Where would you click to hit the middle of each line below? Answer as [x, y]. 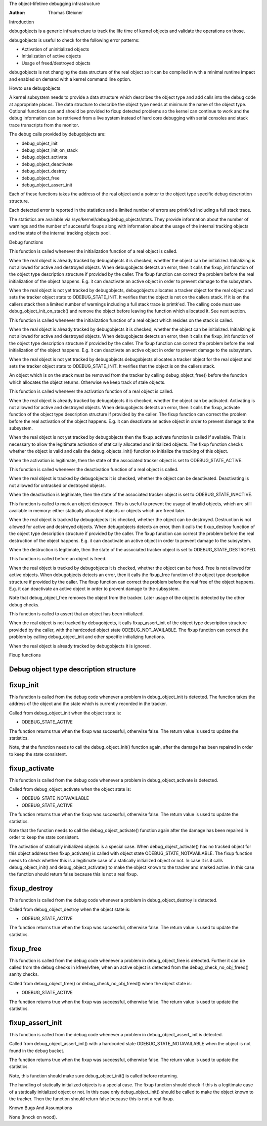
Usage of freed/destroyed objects [56, 63]
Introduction [22, 22]
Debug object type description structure [72, 669]
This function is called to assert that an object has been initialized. [76, 614]
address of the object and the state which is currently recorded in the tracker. [88, 704]
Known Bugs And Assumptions [41, 1108]
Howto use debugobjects [35, 88]
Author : [17, 13]
